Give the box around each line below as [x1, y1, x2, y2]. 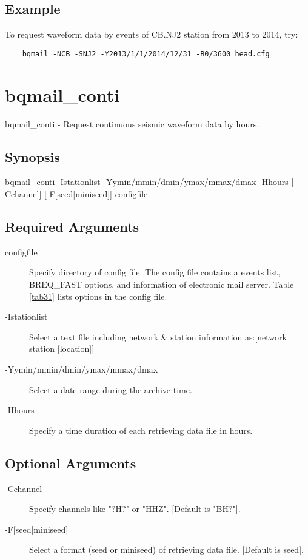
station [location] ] [29, 342, 95, 355]
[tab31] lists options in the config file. [29, 289, 167, 302]
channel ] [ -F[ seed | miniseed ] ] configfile [11, 187, 148, 200]
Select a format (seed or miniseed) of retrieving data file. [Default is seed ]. [29, 543, 304, 556]
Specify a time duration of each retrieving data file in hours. [29, 423, 253, 436]
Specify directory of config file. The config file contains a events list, [29, 266, 281, 278]
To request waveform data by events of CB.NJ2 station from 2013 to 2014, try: [5, 28, 298, 41]
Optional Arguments [5, 453, 136, 472]
